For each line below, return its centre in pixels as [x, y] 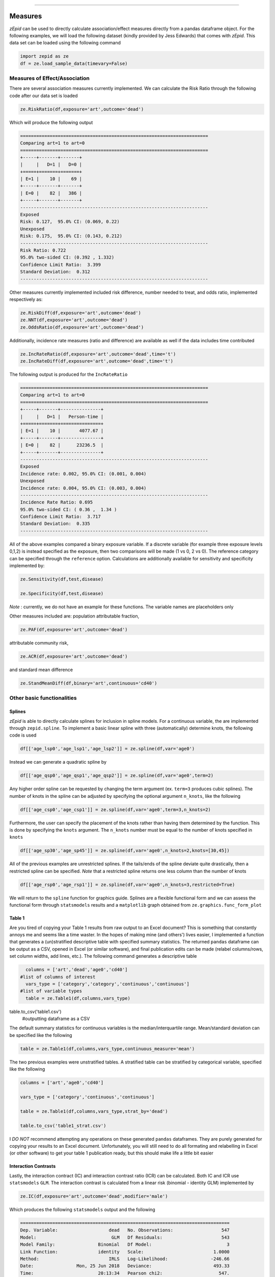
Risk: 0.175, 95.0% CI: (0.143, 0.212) [71, 236]
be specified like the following [41, 1035]
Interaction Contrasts [33, 1166]
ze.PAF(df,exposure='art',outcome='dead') [74, 630]
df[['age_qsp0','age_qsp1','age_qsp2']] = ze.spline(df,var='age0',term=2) [117, 776]
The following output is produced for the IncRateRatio [68, 374]
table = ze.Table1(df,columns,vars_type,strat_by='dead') [94, 1111]
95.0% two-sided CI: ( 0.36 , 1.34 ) [68, 509]
